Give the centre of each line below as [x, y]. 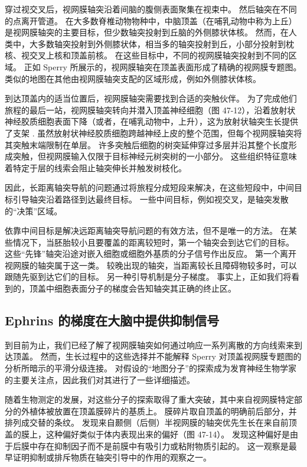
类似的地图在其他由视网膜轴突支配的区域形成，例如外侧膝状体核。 [133, 78]
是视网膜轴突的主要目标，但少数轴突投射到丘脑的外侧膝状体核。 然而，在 [147, 32]
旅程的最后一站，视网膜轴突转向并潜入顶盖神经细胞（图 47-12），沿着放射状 [150, 110]
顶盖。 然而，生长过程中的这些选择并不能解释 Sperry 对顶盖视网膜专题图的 [157, 356]
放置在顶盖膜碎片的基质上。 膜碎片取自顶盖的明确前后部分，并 [175, 411]
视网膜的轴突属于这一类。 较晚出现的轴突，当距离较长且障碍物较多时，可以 [151, 265]
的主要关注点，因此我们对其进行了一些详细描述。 [100, 379]
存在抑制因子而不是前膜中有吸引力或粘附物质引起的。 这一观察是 [163, 445]
